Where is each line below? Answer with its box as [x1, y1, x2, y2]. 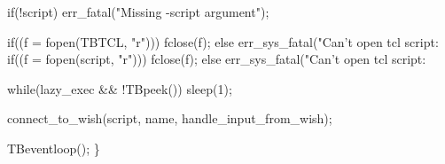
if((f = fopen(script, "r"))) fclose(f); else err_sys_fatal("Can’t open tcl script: [7, 50, 426, 68]
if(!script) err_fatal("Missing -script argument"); [7, 3, 269, 20]
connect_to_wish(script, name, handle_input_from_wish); [7, 109, 332, 128]
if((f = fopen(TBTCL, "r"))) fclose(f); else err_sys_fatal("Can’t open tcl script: [7, 32, 439, 51]
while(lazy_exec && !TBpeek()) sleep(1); [7, 79, 232, 98]
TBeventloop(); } [7, 138, 100, 157]
